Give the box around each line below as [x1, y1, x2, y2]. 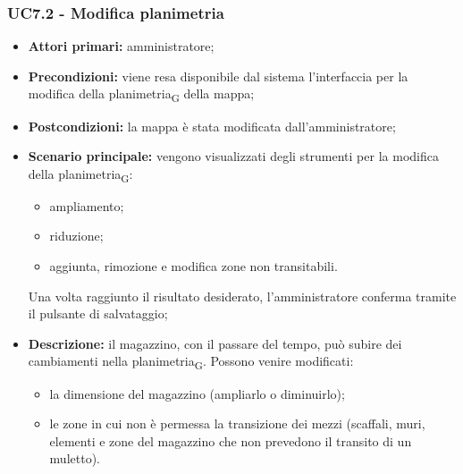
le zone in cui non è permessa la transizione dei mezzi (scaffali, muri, [49, 414, 425, 433]
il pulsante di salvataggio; [28, 304, 168, 323]
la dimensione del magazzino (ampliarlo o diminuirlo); [49, 384, 345, 402]
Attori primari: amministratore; [28, 37, 215, 55]
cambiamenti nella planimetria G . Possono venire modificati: [28, 351, 354, 373]
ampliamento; [49, 196, 124, 215]
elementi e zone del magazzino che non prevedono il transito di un [49, 431, 412, 450]
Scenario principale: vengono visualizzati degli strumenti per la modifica [28, 147, 439, 165]
